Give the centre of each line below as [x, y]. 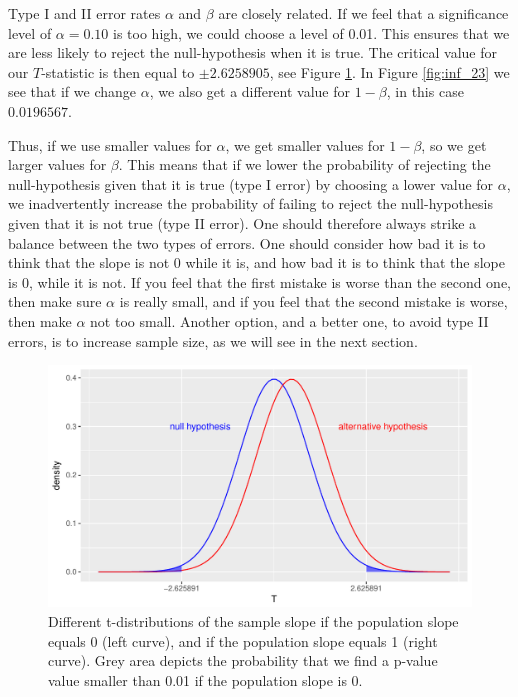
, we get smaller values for [305, 144]
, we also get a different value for [250, 91]
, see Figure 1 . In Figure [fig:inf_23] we [389, 71]
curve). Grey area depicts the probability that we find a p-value [243, 660]
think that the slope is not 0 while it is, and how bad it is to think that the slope [257, 262]
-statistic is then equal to [118, 71]
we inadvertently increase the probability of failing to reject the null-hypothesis [250, 203]
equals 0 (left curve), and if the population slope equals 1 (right [243, 640]
